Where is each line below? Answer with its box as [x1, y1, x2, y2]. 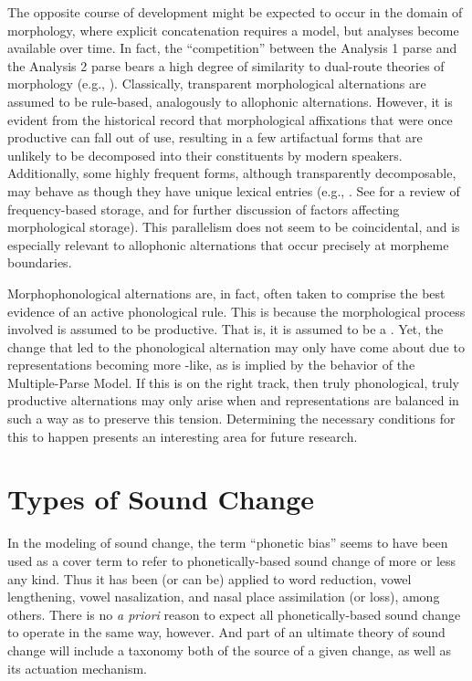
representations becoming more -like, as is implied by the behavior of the [7, 355, 415, 374]
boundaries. [7, 253, 72, 272]
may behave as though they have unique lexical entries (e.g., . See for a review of [7, 181, 460, 200]
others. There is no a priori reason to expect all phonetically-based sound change [7, 604, 461, 623]
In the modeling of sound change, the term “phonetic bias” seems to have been [7, 533, 448, 552]
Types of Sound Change [7, 480, 315, 518]
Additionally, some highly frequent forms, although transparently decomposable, [7, 163, 456, 183]
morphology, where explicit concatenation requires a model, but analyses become [7, 20, 459, 39]
